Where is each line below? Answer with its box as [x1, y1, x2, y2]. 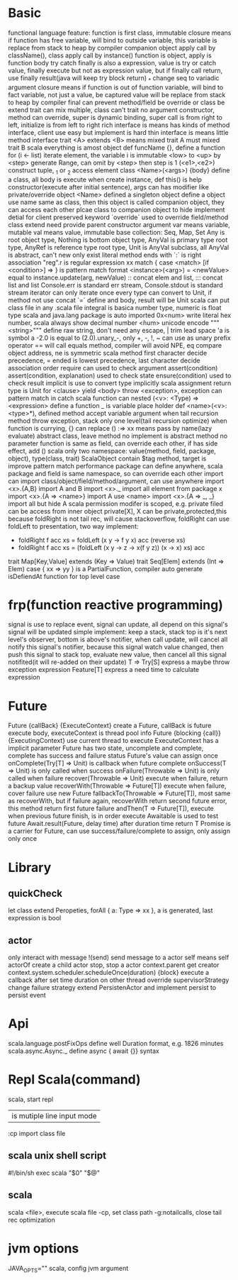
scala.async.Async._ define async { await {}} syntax [8, 1047, 160, 1055]
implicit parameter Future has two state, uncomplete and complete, [8, 744, 204, 753]
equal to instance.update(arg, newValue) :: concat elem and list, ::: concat [8, 273, 223, 282]
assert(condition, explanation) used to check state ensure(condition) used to [8, 371, 232, 380]
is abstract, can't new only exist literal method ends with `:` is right [8, 250, 202, 259]
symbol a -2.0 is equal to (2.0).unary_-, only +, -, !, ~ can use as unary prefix [8, 333, 231, 342]
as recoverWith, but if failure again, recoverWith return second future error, [8, 797, 227, 805]
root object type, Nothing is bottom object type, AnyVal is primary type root [8, 236, 228, 244]
